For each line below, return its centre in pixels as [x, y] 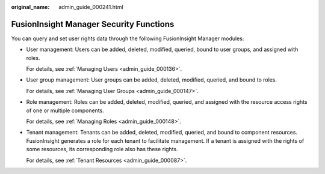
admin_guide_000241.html [91, 7]
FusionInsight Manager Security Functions [93, 24]
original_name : [30, 7]
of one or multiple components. [65, 110]
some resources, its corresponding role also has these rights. [102, 149]
